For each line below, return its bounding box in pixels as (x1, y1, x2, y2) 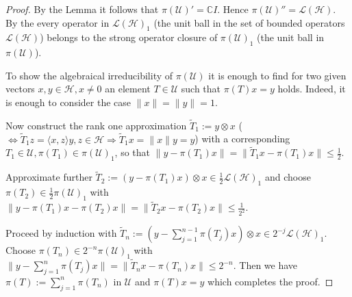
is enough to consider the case (5, 94, 131, 109)
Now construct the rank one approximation (5, 118, 187, 132)
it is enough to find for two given (208, 68, 347, 82)
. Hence (217, 2, 249, 16)
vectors (5, 81, 35, 96)
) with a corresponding (194, 131, 290, 146)
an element (105, 81, 151, 96)
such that (181, 81, 221, 96)
